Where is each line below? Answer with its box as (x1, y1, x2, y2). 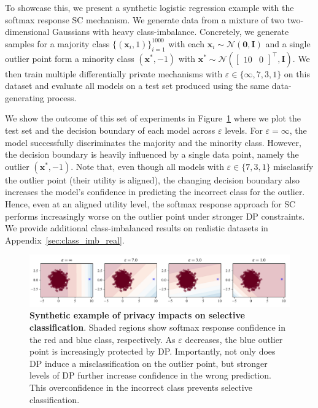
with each (168, 37, 204, 50)
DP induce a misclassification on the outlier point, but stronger (29, 356, 268, 369)
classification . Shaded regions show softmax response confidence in (29, 320, 285, 333)
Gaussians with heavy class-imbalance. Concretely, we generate (52, 25, 289, 38)
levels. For (225, 123, 263, 136)
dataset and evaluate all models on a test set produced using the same (5, 79, 270, 92)
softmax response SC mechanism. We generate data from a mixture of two (5, 13, 285, 26)
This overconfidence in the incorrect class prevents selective (29, 380, 252, 393)
